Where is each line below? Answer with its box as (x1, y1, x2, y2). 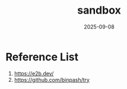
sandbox (77, 4, 121, 17)
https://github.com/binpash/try (14, 76, 90, 83)
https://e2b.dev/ (14, 69, 54, 77)
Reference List (5, 50, 78, 63)
